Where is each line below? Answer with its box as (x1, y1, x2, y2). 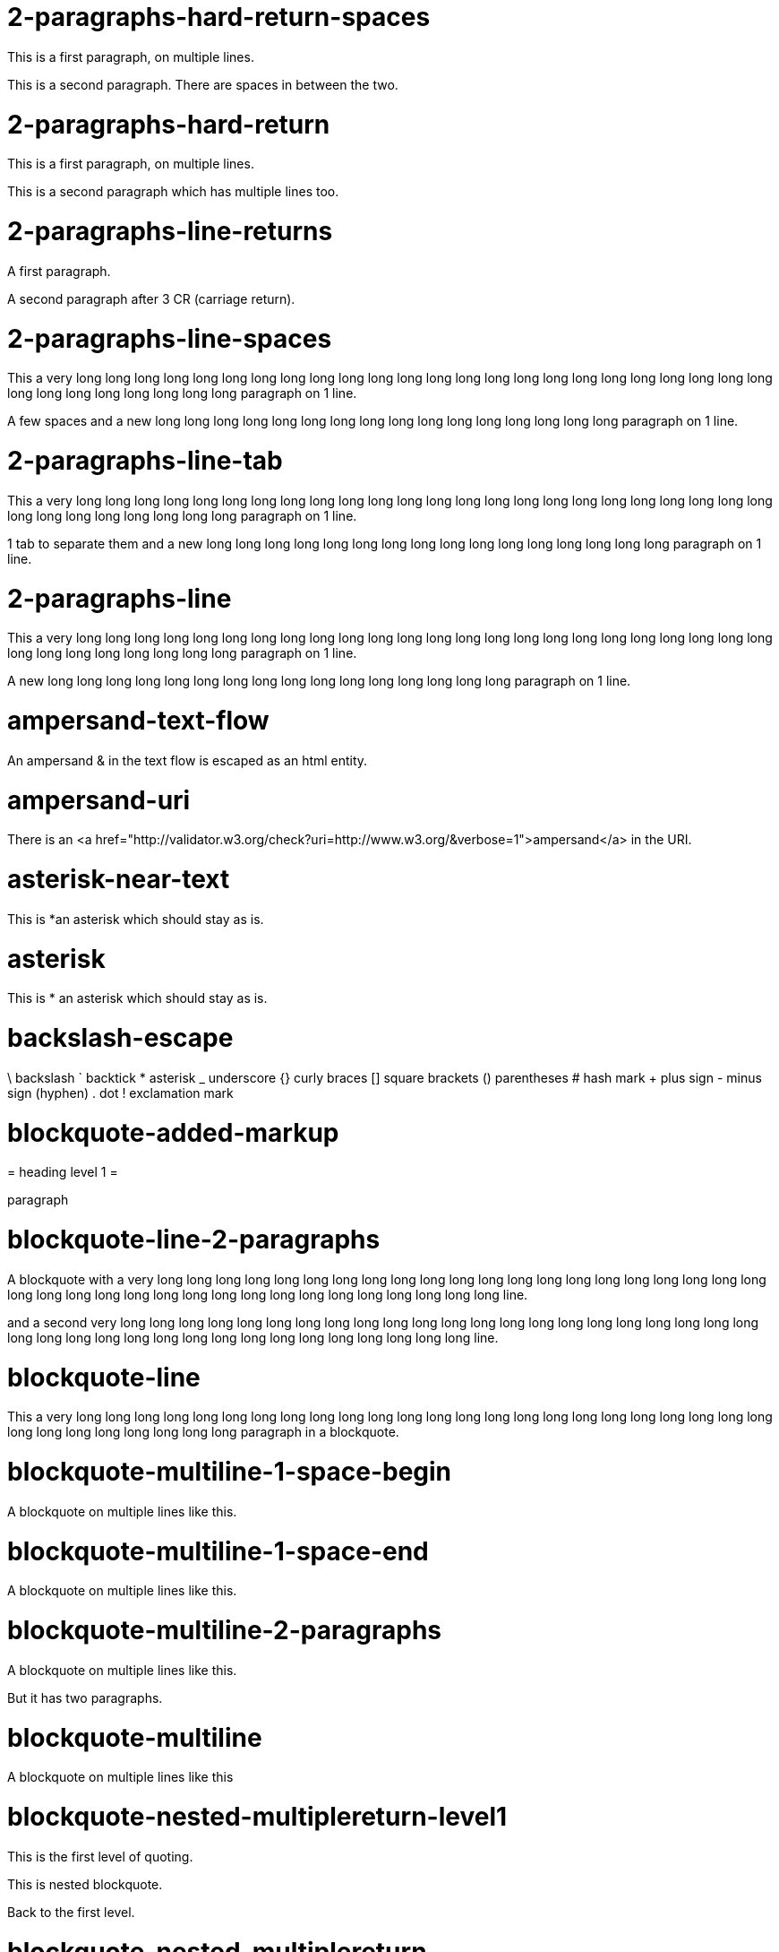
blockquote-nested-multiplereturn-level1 (7, 1801, 508, 1832)
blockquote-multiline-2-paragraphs (7, 1615, 442, 1645)
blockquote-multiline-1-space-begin (7, 1456, 452, 1487)
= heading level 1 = (7, 1164, 118, 1180)
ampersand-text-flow (7, 705, 270, 736)
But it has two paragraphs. (7, 1689, 163, 1706)
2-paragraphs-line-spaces (7, 323, 332, 354)
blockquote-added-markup (7, 1117, 339, 1148)
